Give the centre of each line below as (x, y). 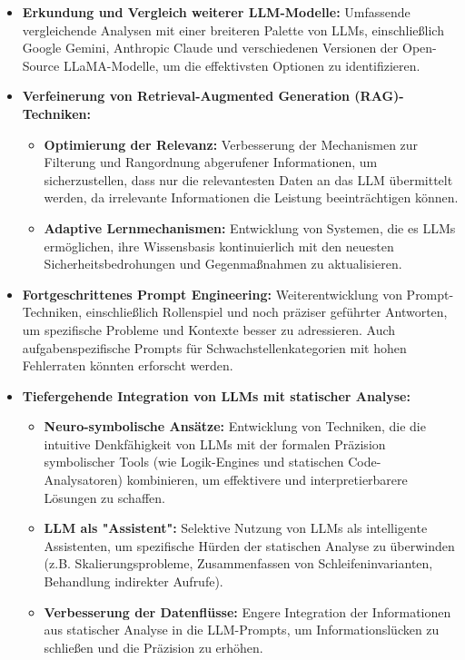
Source (41, 65)
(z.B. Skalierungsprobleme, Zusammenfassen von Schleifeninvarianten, (238, 563)
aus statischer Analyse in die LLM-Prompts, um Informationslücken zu (242, 630)
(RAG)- (379, 96)
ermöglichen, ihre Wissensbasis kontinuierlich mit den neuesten (219, 246)
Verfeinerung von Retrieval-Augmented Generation (186, 96)
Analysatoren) (84, 480)
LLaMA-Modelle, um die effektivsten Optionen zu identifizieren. (242, 65)
